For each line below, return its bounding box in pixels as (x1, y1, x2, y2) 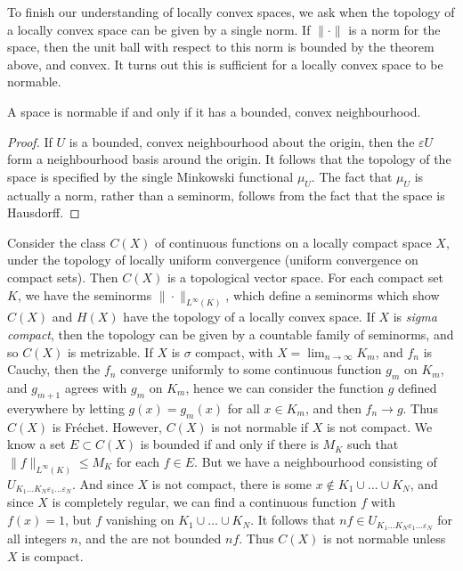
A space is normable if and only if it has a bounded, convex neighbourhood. (7, 102, 421, 120)
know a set (7, 435, 66, 453)
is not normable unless (323, 528, 446, 547)
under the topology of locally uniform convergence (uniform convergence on (7, 250, 418, 269)
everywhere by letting (7, 398, 125, 417)
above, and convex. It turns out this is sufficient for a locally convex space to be (7, 54, 443, 73)
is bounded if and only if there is (140, 435, 319, 453)
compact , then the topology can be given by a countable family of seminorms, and (7, 324, 454, 343)
